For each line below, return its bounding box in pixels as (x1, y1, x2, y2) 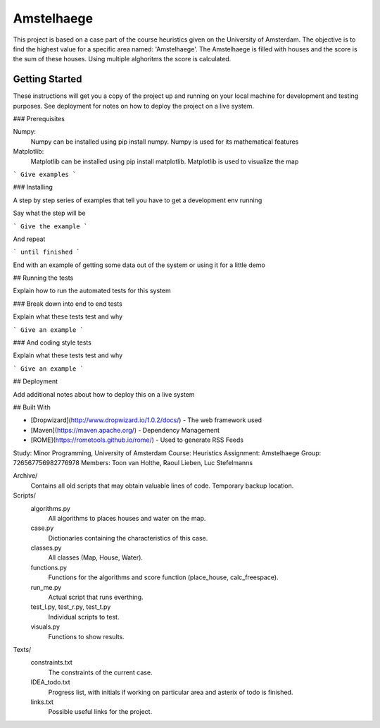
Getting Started (13, 73, 82, 85)
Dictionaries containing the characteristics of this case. (48, 533, 208, 542)
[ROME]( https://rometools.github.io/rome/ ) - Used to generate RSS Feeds (30, 436, 244, 444)
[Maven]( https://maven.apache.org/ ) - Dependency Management (30, 426, 220, 434)
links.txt (30, 698, 54, 706)
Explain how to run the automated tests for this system (13, 286, 172, 295)
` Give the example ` (13, 222, 88, 230)
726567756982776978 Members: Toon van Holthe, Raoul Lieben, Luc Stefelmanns (13, 458, 253, 467)
